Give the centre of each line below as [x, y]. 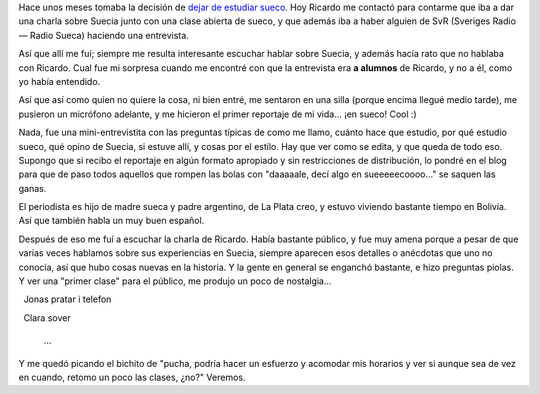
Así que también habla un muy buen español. [111, 221]
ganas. [32, 188]
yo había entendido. [59, 81]
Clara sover [47, 317]
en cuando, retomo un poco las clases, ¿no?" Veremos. [132, 377]
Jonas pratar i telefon [67, 299]
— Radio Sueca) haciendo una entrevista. [103, 35]
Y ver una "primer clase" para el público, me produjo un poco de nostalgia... [175, 281]
